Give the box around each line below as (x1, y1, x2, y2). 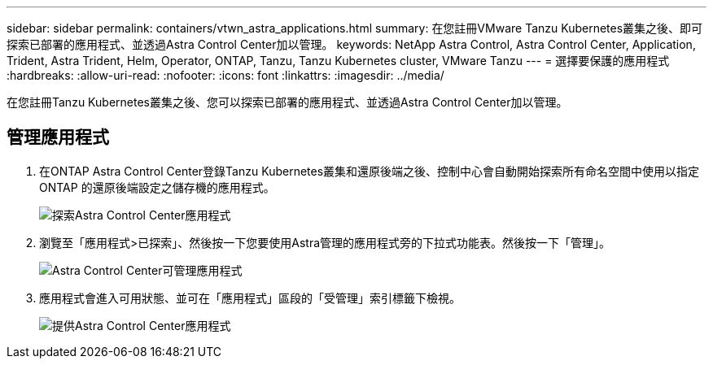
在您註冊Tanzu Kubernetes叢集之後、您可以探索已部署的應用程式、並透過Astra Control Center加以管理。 (7, 95, 568, 109)
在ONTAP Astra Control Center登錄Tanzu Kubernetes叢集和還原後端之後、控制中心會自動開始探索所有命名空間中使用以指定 (39, 163, 700, 178)
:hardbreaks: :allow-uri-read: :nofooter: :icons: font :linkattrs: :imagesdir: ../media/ (7, 68, 444, 82)
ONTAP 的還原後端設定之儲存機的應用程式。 (39, 180, 275, 194)
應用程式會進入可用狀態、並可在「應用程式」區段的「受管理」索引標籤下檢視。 (39, 290, 461, 305)
